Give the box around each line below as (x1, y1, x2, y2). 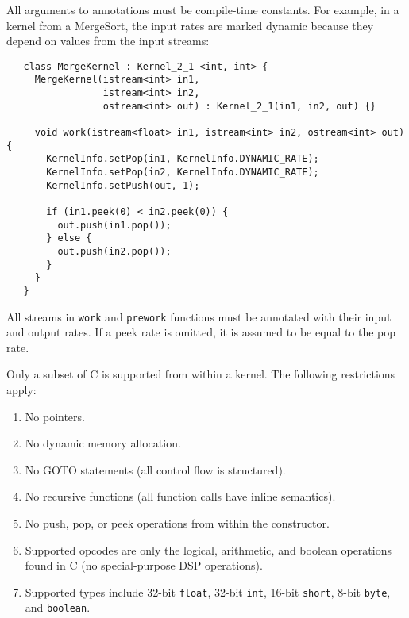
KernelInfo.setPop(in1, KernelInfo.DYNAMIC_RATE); (46, 153, 319, 165)
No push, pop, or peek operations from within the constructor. (25, 515, 330, 531)
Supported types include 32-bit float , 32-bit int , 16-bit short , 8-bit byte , (25, 583, 391, 600)
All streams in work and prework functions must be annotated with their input (6, 308, 392, 324)
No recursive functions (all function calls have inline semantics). (25, 488, 336, 505)
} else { (46, 232, 92, 244)
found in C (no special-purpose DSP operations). (25, 557, 263, 574)
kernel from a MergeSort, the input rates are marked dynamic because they (6, 17, 374, 33)
